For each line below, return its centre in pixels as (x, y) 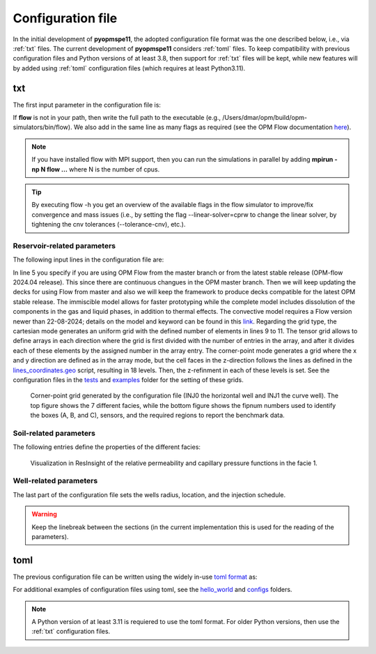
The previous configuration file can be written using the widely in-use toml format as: (135, 577)
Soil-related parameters (54, 433)
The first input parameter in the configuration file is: (87, 105)
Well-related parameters (55, 481)
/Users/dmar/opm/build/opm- (265, 118)
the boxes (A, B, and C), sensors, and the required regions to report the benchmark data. (157, 416)
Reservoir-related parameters (64, 245)
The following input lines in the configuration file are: (88, 260)
